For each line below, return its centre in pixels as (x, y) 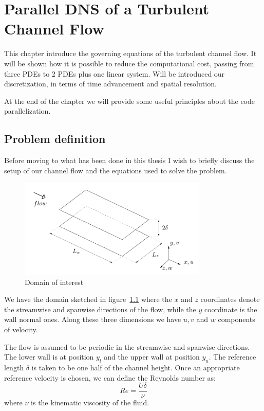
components (237, 319)
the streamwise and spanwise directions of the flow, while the (100, 309)
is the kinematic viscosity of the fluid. (90, 403)
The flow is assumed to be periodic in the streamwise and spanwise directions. (127, 346)
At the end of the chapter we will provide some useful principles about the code (129, 101)
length (14, 368)
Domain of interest (54, 282)
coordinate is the (231, 309)
